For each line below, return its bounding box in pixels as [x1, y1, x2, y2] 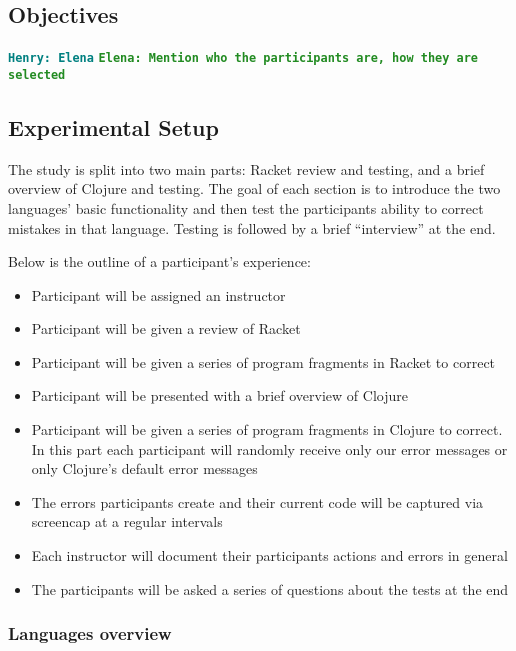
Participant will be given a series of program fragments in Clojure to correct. [31, 419, 503, 440]
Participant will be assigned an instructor [31, 284, 286, 305]
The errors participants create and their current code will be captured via [31, 491, 484, 512]
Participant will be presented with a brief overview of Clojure [31, 385, 408, 406]
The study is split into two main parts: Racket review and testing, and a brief [8, 158, 485, 179]
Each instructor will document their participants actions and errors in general [31, 545, 508, 566]
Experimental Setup [8, 111, 219, 142]
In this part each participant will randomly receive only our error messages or [31, 438, 508, 459]
